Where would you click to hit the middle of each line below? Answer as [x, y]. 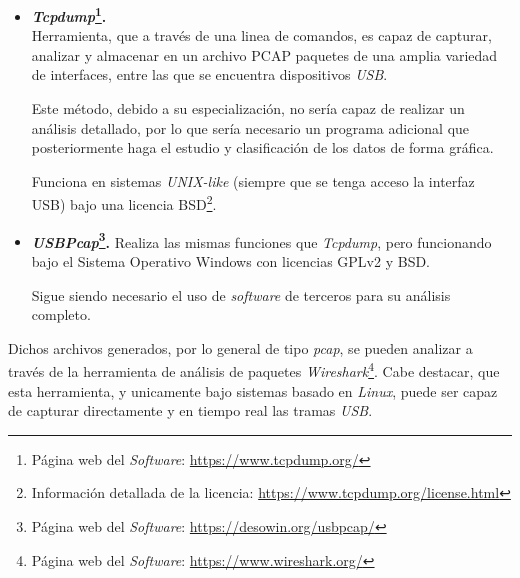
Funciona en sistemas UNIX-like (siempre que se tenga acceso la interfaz [253, 180]
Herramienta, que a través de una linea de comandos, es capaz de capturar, [261, 35]
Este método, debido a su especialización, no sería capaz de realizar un [248, 108]
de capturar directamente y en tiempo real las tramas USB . [190, 410]
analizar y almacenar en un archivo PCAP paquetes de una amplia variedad [264, 54]
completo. [61, 314]
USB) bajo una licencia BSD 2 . [124, 203]
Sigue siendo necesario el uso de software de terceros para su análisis [241, 294]
